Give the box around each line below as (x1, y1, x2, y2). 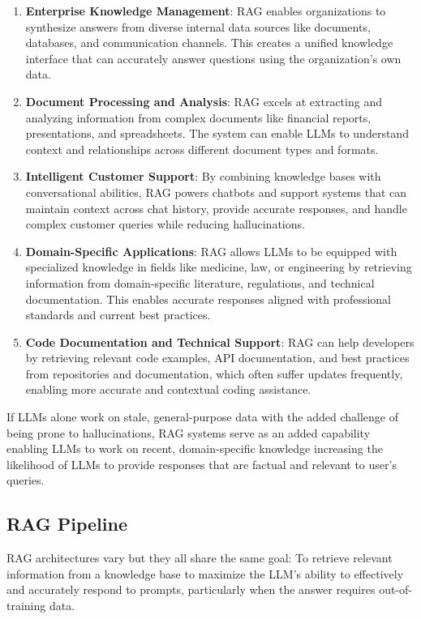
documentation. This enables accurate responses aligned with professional (25, 290, 392, 307)
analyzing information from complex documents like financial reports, (25, 109, 372, 126)
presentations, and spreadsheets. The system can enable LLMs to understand (25, 125, 409, 142)
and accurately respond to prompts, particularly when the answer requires (6, 581, 376, 598)
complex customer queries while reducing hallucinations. (25, 216, 305, 233)
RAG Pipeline (6, 511, 127, 536)
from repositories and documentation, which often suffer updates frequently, (25, 365, 403, 382)
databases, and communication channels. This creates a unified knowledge (25, 34, 393, 51)
